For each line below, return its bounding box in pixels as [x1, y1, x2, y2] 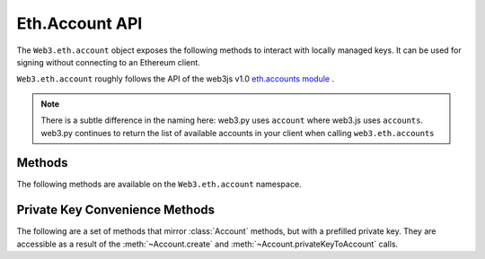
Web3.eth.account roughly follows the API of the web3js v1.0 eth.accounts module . [16, 73, 335, 84]
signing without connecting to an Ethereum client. [16, 56, 201, 67]
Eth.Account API [16, 13, 143, 33]
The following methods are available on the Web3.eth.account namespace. [16, 179, 302, 190]
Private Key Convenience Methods [16, 203, 216, 218]
